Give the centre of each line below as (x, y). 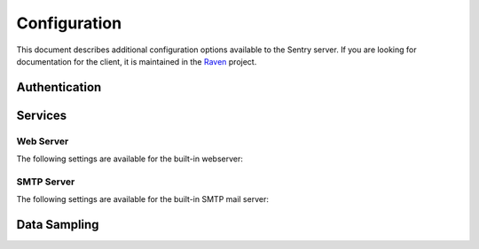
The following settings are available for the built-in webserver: (130, 159)
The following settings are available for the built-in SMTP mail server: (143, 199)
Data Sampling (58, 225)
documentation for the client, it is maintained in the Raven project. (137, 61)
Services (42, 115)
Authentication (59, 87)
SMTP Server (46, 182)
